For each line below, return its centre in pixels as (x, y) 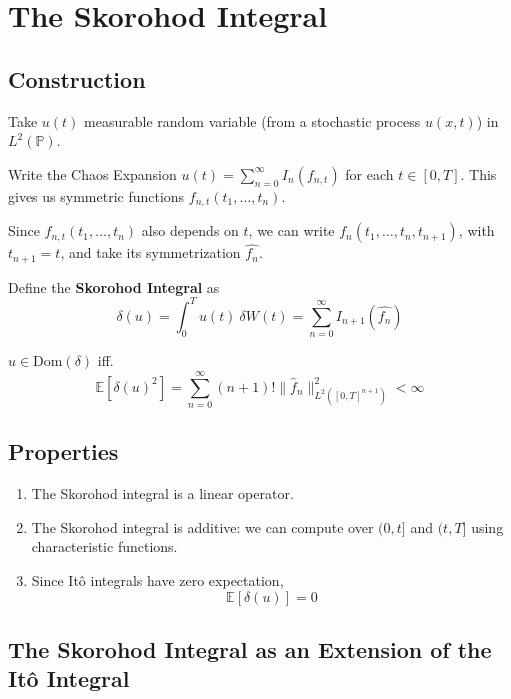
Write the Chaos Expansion (92, 173)
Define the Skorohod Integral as (114, 286)
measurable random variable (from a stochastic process (252, 120)
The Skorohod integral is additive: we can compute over (202, 526)
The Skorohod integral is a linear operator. (162, 493)
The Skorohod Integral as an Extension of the (250, 649)
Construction (77, 78)
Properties (63, 451)
